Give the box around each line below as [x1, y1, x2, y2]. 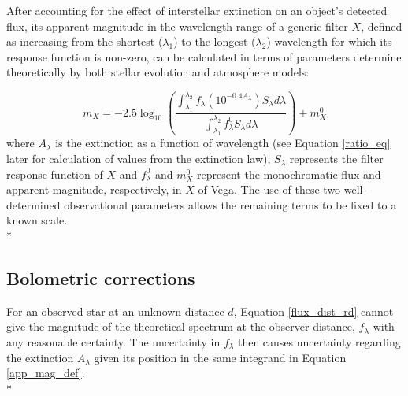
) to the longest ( [173, 33, 256, 50]
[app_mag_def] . [6, 365, 85, 381]
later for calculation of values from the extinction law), [6, 150, 271, 166]
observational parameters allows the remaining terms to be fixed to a [64, 196, 397, 213]
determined [6, 196, 61, 213]
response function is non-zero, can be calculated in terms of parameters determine [6, 48, 402, 65]
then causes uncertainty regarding [237, 333, 401, 350]
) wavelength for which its [266, 33, 392, 50]
